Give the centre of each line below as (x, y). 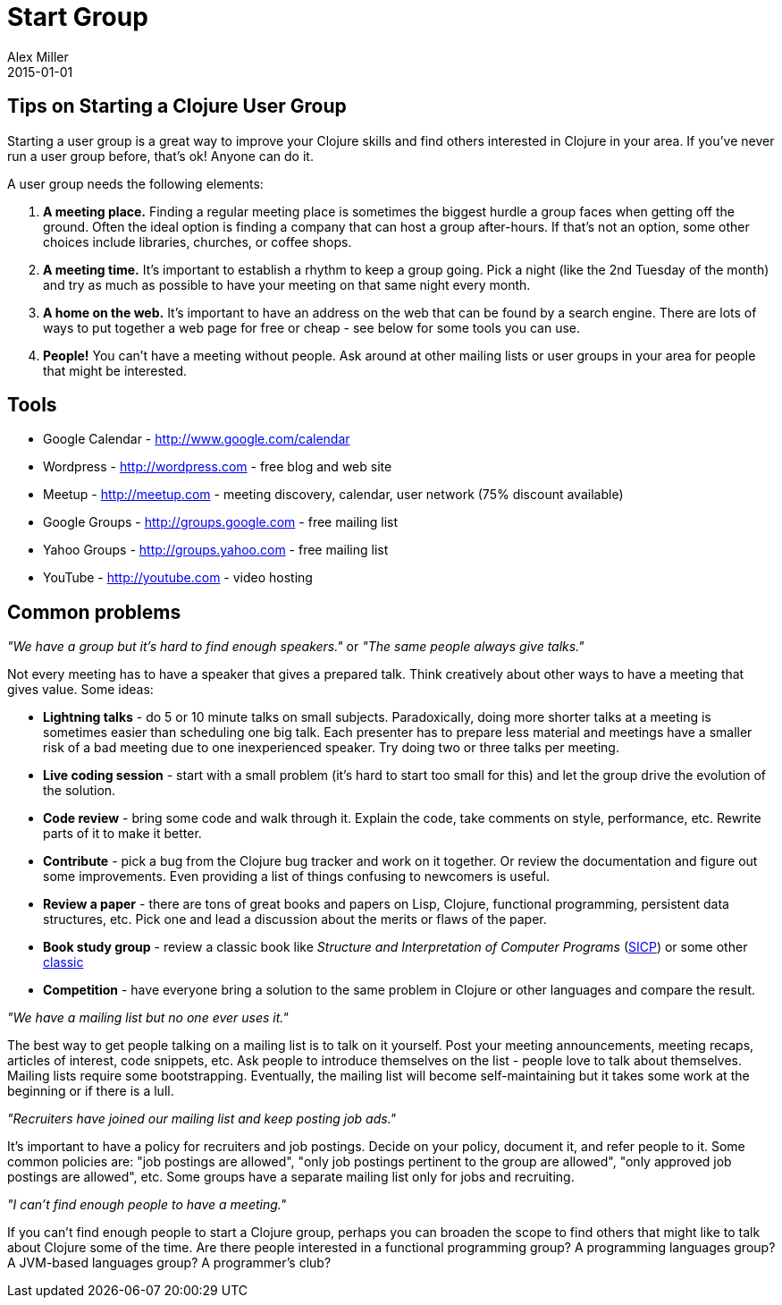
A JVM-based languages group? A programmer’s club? (169, 1263)
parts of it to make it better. (122, 834)
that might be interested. (115, 370)
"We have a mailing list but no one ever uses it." (148, 1018)
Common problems (94, 612)
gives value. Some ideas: (80, 690)
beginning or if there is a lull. (91, 1091)
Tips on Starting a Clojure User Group (177, 106)
